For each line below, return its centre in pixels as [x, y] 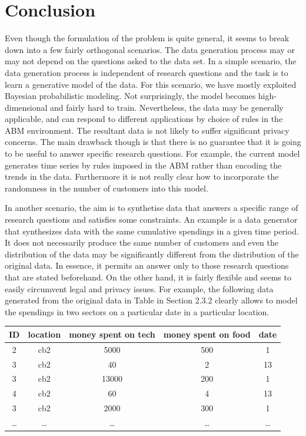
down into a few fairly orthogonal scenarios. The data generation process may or [150, 49]
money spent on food [207, 334]
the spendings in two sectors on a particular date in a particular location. [137, 311]
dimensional [26, 107]
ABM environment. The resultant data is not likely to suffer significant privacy [147, 130]
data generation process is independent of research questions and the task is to [147, 72]
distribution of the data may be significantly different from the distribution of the [152, 254]
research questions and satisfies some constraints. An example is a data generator [151, 219]
